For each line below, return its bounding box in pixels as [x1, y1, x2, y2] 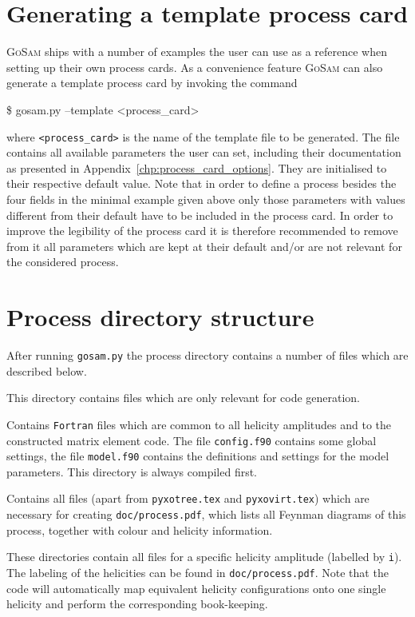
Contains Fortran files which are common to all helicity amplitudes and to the [6, 416, 392, 432]
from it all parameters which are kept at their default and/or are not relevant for [6, 237, 402, 254]
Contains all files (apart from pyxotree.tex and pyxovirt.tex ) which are [6, 490, 370, 507]
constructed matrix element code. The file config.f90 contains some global [6, 432, 377, 448]
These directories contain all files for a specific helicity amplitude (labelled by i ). [6, 548, 402, 565]
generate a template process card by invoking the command [6, 74, 298, 91]
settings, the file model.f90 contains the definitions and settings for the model [6, 448, 389, 464]
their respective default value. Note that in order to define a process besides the [6, 175, 397, 192]
